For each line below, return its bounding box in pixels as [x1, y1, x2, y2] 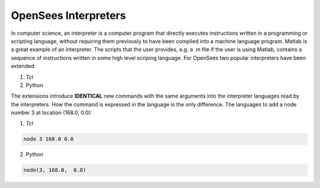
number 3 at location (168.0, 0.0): [11, 109, 92, 116]
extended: [11, 63, 36, 70]
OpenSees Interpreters [11, 9, 126, 22]
